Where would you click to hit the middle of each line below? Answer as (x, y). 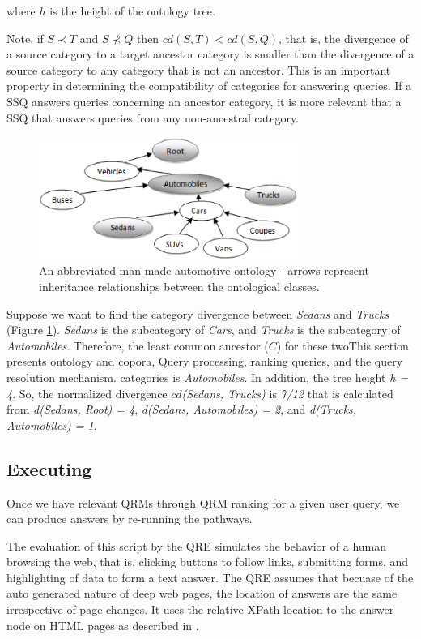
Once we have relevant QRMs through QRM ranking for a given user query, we (203, 502)
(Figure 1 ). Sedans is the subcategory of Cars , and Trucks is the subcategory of (204, 330)
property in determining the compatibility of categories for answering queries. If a (209, 86)
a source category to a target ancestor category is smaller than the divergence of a (210, 54)
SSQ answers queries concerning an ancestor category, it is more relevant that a (204, 101)
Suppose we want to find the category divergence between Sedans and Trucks (198, 313)
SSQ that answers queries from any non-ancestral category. (153, 117)
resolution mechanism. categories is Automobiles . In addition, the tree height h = (208, 377)
